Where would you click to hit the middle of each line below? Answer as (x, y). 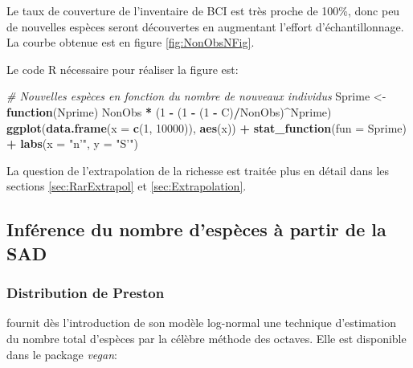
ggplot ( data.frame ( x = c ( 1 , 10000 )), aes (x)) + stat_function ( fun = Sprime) (206, 127)
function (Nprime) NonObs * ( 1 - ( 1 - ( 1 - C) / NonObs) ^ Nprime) (169, 111)
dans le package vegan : (62, 354)
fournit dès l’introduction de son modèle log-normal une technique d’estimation (201, 323)
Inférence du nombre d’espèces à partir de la (196, 229)
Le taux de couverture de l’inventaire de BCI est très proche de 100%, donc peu (203, 10)
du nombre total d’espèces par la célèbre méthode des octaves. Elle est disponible (206, 338)
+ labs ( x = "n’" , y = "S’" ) (72, 143)
